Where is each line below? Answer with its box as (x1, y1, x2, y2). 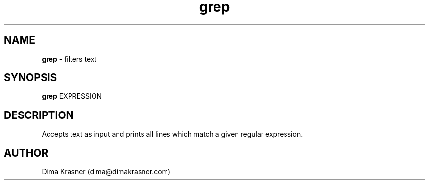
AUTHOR (4, 146, 48, 159)
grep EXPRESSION (42, 92, 102, 101)
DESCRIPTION (4, 109, 74, 121)
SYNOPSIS (4, 71, 57, 84)
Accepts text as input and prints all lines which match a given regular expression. (42, 130, 303, 138)
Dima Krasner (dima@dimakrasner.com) (42, 167, 170, 176)
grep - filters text (42, 54, 97, 63)
